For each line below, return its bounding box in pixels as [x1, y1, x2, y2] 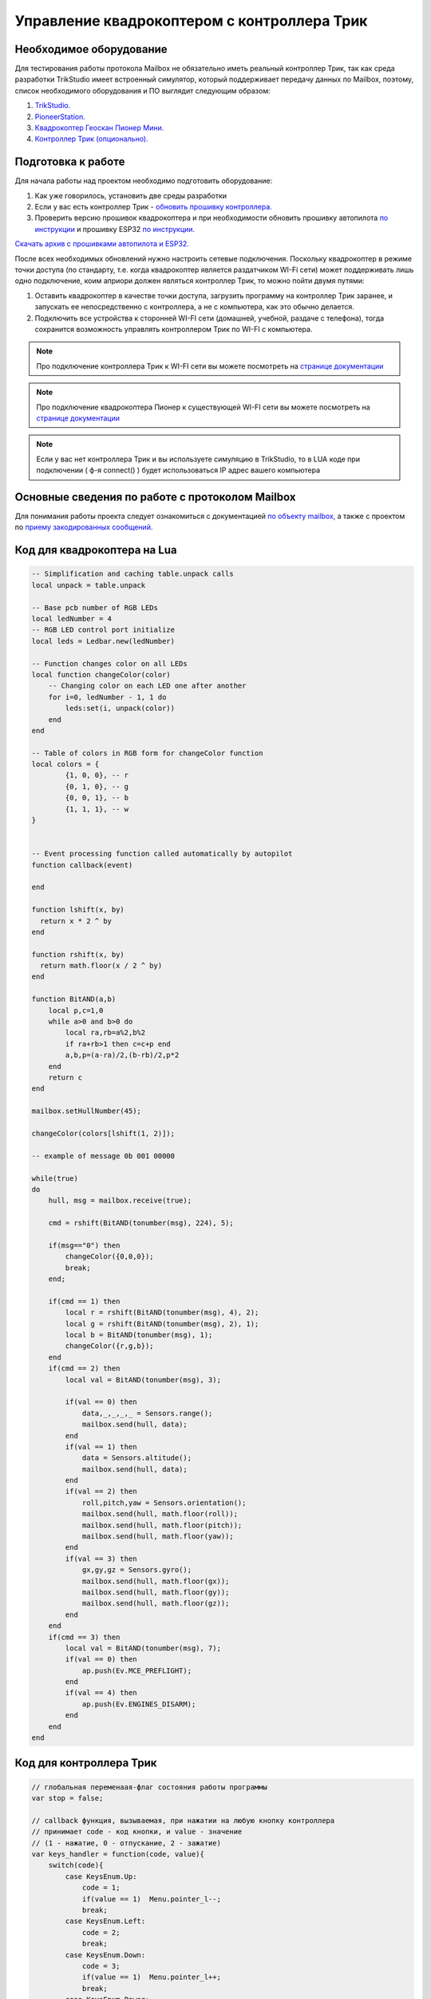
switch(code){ [48, 1861, 104, 1870]
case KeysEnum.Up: [65, 1872, 137, 1881]
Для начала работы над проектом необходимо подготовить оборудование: [14, 176, 273, 186]
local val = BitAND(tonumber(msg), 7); [65, 1643, 221, 1653]
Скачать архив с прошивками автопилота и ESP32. [14, 239, 189, 249]
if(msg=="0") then [48, 1240, 121, 1250]
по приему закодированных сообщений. [14, 522, 153, 532]
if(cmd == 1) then [48, 1296, 121, 1306]
